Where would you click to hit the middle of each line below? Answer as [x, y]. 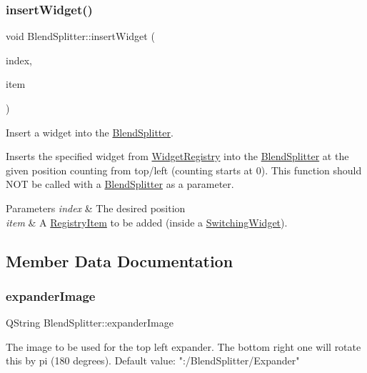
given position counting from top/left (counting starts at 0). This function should [184, 170]
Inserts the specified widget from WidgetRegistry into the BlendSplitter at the [177, 156]
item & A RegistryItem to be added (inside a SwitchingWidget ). [147, 222]
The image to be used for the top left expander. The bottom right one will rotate [183, 346]
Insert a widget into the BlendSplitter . [90, 132]
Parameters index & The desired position [96, 208]
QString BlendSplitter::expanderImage [90, 323]
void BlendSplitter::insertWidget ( [80, 36]
